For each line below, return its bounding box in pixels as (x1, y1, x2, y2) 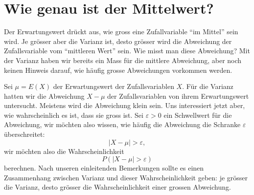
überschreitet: (4, 129, 45, 139)
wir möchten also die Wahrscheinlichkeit (4, 146, 124, 156)
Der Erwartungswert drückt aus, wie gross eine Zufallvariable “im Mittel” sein (4, 26, 238, 37)
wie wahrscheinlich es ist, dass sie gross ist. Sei (4, 109, 143, 120)
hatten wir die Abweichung (4, 90, 85, 101)
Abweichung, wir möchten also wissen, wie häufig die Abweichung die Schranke (4, 119, 241, 130)
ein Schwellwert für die (163, 109, 232, 120)
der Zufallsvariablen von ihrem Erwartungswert (107, 90, 249, 101)
